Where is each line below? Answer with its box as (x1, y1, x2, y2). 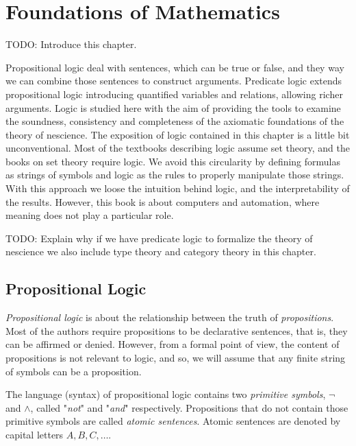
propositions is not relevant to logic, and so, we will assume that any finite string (5, 351, 346, 365)
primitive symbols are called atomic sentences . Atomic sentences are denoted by (5, 414, 341, 428)
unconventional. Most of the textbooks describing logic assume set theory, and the (5, 141, 350, 155)
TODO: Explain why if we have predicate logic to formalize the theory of (5, 231, 313, 245)
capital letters (5, 427, 64, 441)
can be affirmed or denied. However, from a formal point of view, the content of (5, 337, 340, 351)
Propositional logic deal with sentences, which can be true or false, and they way (5, 60, 344, 74)
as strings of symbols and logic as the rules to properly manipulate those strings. (5, 167, 344, 182)
